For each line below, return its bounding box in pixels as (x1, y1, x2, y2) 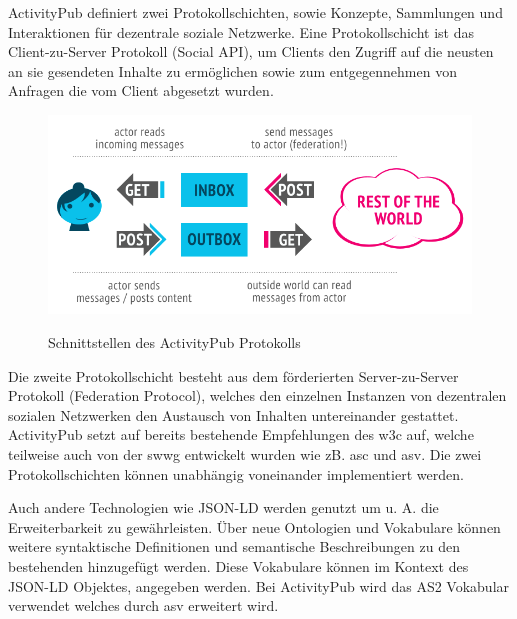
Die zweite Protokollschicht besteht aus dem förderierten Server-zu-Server (8, 365, 459, 386)
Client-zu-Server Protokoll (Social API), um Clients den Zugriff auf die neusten (8, 41, 494, 62)
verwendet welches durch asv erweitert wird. (8, 595, 279, 616)
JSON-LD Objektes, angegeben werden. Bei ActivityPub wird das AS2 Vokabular (8, 575, 510, 596)
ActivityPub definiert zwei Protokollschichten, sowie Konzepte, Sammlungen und (8, 2, 503, 22)
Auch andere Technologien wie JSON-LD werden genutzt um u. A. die (8, 497, 439, 518)
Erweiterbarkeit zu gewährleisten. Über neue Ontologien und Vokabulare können (8, 516, 501, 537)
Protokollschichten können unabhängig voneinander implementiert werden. (8, 463, 464, 484)
